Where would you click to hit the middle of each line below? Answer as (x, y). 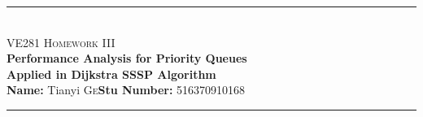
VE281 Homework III (61, 42)
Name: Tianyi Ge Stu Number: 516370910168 (126, 90)
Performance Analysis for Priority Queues (127, 58)
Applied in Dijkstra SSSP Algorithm (111, 74)
